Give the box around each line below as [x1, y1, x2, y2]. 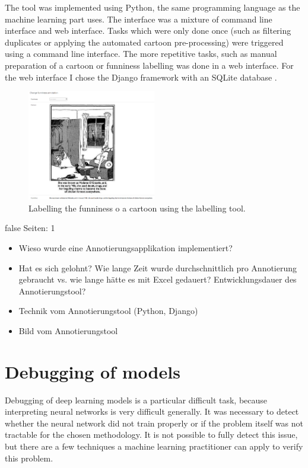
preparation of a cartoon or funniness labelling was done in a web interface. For [5, 59, 294, 71]
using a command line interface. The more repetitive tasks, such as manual [5, 47, 277, 60]
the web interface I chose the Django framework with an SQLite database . [5, 70, 277, 83]
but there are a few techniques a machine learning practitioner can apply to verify [5, 440, 303, 452]
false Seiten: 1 [5, 222, 55, 234]
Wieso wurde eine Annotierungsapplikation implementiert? [18, 241, 233, 254]
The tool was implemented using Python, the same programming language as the [5, 1, 300, 13]
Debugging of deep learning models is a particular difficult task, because [5, 393, 268, 406]
